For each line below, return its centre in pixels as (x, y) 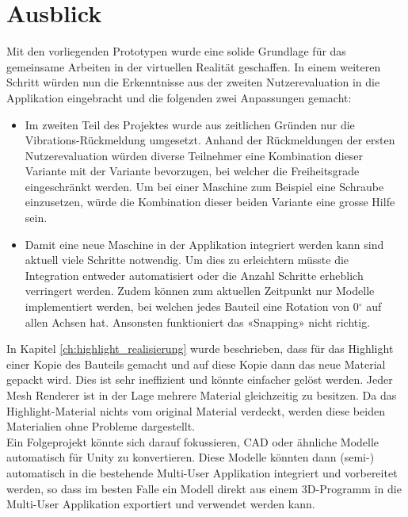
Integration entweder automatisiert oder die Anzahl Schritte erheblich (194, 275)
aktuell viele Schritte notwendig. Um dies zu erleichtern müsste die (187, 260)
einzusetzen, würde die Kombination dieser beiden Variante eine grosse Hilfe (210, 202)
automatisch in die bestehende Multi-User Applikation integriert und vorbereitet (202, 472)
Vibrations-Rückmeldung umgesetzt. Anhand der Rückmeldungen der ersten (210, 140)
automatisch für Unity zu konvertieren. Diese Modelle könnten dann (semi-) (191, 457)
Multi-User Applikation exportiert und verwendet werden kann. (161, 504)
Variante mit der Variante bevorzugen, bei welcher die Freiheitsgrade (192, 171)
